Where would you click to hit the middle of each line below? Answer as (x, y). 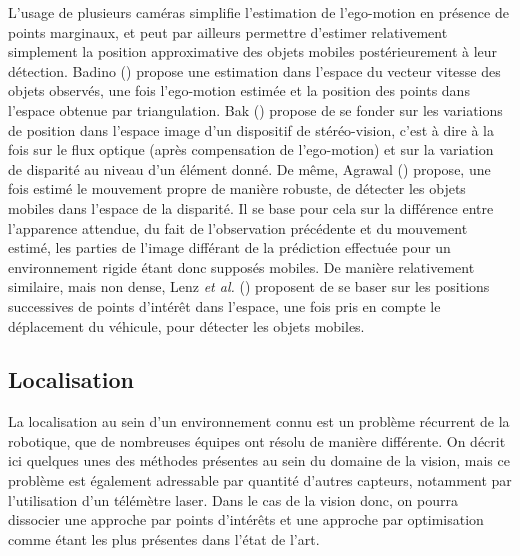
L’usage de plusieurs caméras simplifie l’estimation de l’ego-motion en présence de (258, 12)
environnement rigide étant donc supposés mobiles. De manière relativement (241, 266)
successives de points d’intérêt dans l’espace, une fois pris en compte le (224, 305)
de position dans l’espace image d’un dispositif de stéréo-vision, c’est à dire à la (251, 129)
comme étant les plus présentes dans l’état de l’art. (164, 538)
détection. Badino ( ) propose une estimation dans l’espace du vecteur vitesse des (254, 70)
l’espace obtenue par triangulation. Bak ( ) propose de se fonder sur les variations (255, 109)
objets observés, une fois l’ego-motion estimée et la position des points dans (239, 90)
